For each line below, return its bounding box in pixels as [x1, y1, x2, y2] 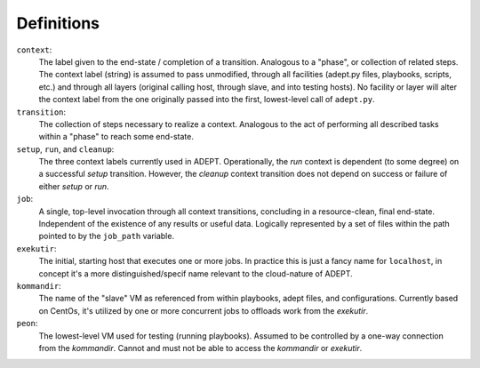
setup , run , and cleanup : [16, 143, 115, 155]
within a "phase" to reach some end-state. [38, 132, 195, 142]
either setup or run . [38, 180, 110, 191]
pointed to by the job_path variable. [38, 231, 175, 242]
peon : [16, 318, 38, 329]
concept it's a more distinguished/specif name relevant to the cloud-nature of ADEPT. [38, 268, 353, 279]
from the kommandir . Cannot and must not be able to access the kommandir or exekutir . [38, 342, 363, 353]
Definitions [16, 13, 100, 33]
